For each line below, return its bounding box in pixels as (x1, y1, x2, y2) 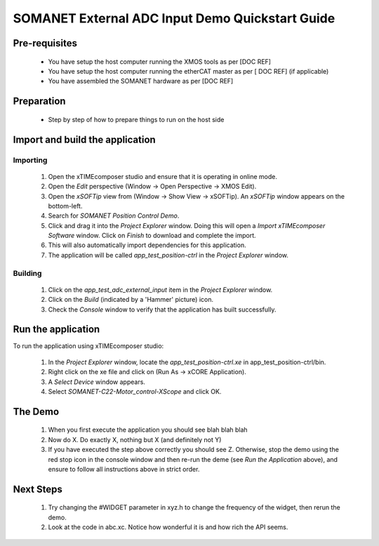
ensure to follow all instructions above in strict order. (48, 465, 200, 474)
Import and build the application (13, 133, 156, 145)
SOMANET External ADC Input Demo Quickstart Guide (13, 11, 335, 26)
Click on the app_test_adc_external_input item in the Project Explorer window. (48, 285, 273, 294)
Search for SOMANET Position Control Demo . (48, 211, 180, 220)
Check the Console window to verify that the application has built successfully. (48, 305, 277, 314)
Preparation (13, 95, 66, 107)
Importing (13, 155, 48, 165)
